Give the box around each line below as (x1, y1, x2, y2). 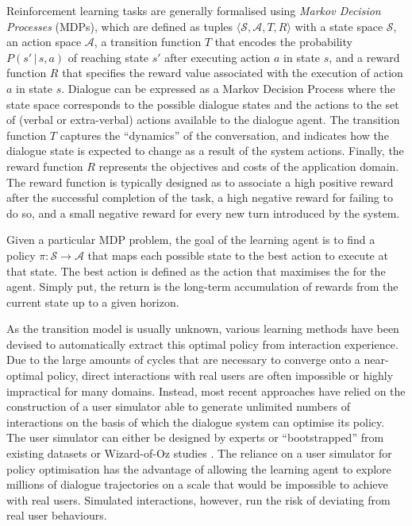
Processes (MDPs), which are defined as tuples (6, 17, 233, 34)
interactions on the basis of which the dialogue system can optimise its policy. (6, 413, 385, 430)
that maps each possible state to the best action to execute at (87, 246, 388, 263)
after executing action (164, 48, 271, 65)
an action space (6, 33, 82, 50)
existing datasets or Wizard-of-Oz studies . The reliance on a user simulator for (6, 445, 392, 462)
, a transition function (94, 33, 202, 50)
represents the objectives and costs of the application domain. (98, 157, 399, 174)
